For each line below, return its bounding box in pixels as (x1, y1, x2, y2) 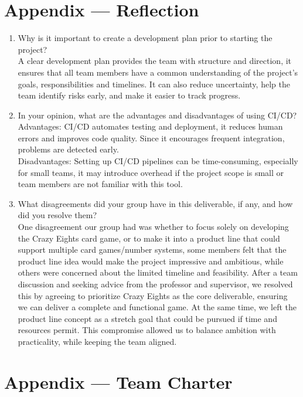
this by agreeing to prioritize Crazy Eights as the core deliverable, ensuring (18, 289, 288, 301)
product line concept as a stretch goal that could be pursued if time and (18, 312, 277, 324)
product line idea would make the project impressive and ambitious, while (18, 255, 284, 267)
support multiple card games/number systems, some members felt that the (18, 243, 287, 256)
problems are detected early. (18, 143, 119, 155)
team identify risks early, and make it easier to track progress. (18, 89, 241, 101)
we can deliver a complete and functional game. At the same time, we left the (18, 301, 297, 313)
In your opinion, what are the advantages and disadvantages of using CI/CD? (18, 108, 297, 121)
